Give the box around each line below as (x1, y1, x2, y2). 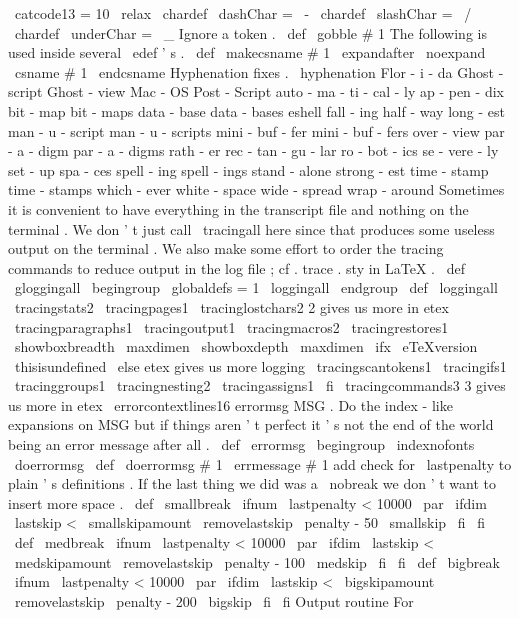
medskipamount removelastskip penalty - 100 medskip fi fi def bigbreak (14, 551, 500, 572)
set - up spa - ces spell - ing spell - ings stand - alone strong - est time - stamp (8, 159, 489, 180)
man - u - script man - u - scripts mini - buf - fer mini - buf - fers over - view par (8, 120, 505, 141)
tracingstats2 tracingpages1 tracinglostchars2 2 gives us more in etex (14, 296, 449, 317)
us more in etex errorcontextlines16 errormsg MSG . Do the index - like (8, 394, 453, 415)
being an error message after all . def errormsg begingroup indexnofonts (8, 434, 475, 455)
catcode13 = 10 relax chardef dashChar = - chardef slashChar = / (14, 3, 472, 23)
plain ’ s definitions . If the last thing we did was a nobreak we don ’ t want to (8, 473, 496, 494)
